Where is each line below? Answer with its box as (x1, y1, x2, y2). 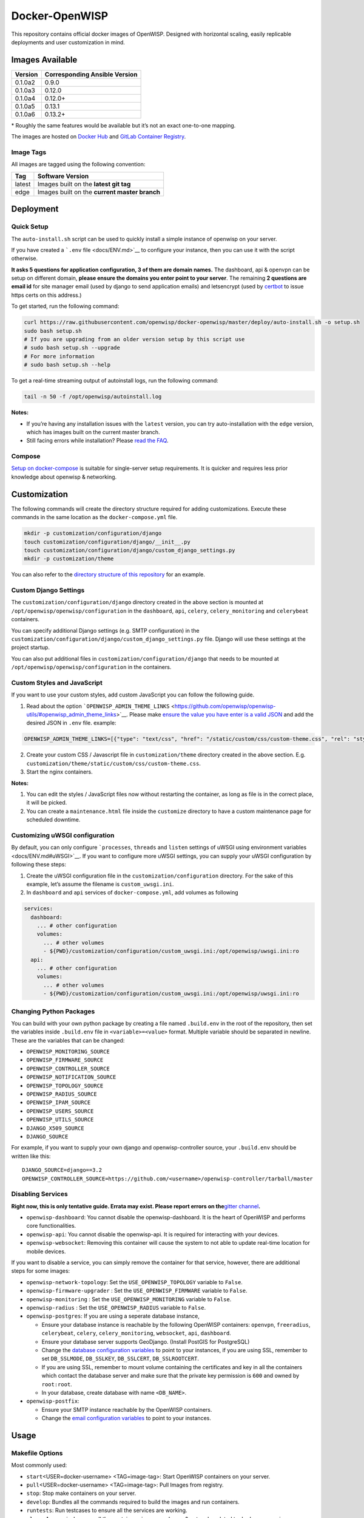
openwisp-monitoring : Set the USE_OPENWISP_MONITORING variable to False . (26, 1295, 232, 1302)
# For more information (24, 353, 95, 359)
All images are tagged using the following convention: (11, 161, 146, 168)
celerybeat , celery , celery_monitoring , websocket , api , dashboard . (41, 1330, 232, 1337)
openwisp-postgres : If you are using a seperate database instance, (26, 1312, 200, 1320)
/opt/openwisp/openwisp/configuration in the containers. (11, 664, 172, 671)
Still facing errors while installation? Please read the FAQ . (26, 437, 169, 444)
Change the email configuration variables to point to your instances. (41, 1415, 212, 1422)
